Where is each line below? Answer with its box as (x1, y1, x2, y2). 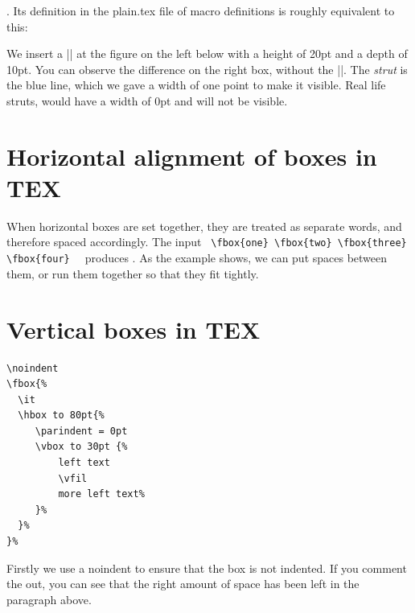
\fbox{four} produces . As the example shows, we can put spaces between (6, 249, 388, 266)
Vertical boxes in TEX (6, 312, 261, 345)
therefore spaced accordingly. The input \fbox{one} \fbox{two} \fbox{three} (6, 233, 407, 250)
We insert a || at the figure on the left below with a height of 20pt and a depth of (6, 45, 408, 62)
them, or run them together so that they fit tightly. (6, 265, 259, 282)
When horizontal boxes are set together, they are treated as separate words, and (6, 217, 402, 234)
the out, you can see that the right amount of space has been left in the (6, 575, 360, 592)
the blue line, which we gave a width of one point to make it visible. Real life (6, 76, 386, 93)
